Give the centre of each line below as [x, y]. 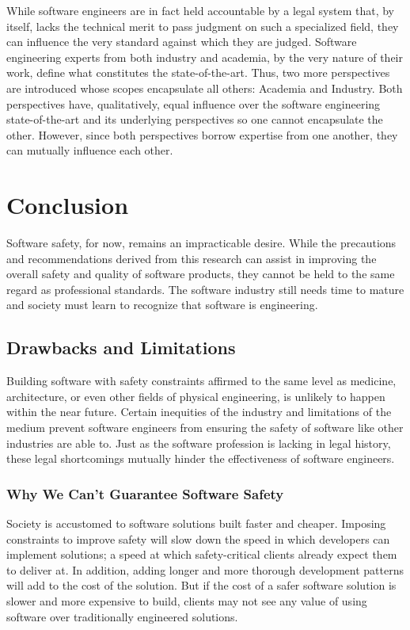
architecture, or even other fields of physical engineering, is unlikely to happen [196, 396]
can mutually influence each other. [90, 150]
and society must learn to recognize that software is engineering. [162, 305]
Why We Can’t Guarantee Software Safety [145, 493]
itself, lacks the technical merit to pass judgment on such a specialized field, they [203, 26]
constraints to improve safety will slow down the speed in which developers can [198, 538]
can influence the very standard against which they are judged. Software [182, 42]
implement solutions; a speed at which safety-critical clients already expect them [202, 554]
